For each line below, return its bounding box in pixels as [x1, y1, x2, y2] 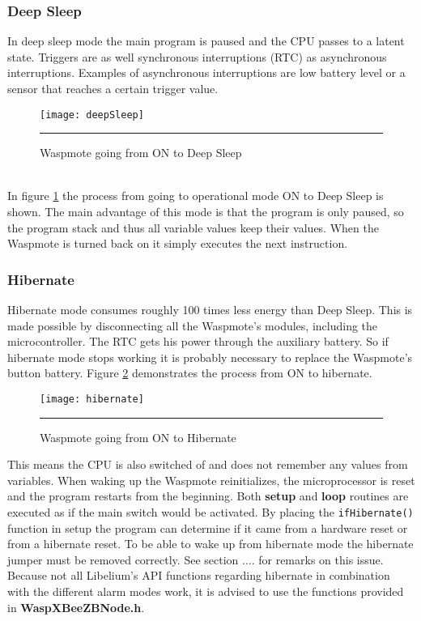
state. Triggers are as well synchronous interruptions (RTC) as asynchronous [7, 48, 387, 65]
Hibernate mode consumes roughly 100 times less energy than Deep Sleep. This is [7, 301, 413, 318]
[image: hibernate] [40, 393, 144, 405]
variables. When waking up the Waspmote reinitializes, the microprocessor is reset [7, 471, 415, 488]
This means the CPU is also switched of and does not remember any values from [7, 456, 408, 473]
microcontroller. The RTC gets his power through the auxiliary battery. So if [7, 333, 389, 350]
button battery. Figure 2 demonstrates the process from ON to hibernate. [7, 364, 372, 381]
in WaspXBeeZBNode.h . [7, 598, 145, 615]
